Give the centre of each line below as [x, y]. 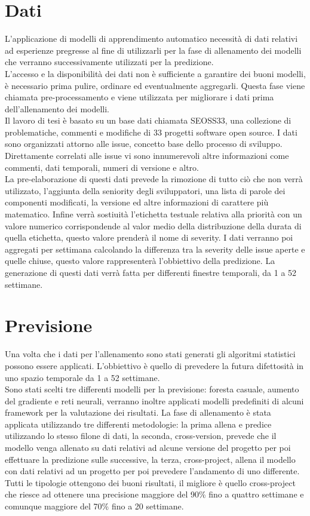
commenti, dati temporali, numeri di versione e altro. [102, 167]
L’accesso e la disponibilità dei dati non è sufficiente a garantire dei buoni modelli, [155, 73]
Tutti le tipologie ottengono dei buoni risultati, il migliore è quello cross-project [150, 482]
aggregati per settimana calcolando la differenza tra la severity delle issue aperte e [155, 249]
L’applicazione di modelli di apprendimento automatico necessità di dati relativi [151, 39]
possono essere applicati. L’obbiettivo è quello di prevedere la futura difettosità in [154, 365]
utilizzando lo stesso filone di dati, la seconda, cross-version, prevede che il [141, 436]
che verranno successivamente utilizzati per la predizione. [109, 62]
